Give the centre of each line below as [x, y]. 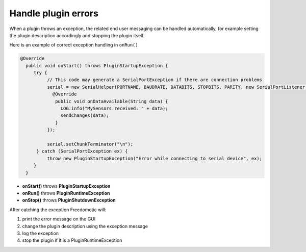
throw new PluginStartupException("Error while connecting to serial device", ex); [155, 158]
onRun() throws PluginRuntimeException [66, 193]
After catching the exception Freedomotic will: [58, 210]
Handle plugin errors [54, 13]
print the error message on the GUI [59, 219]
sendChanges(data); [85, 116]
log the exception [40, 233]
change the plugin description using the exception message [85, 226]
